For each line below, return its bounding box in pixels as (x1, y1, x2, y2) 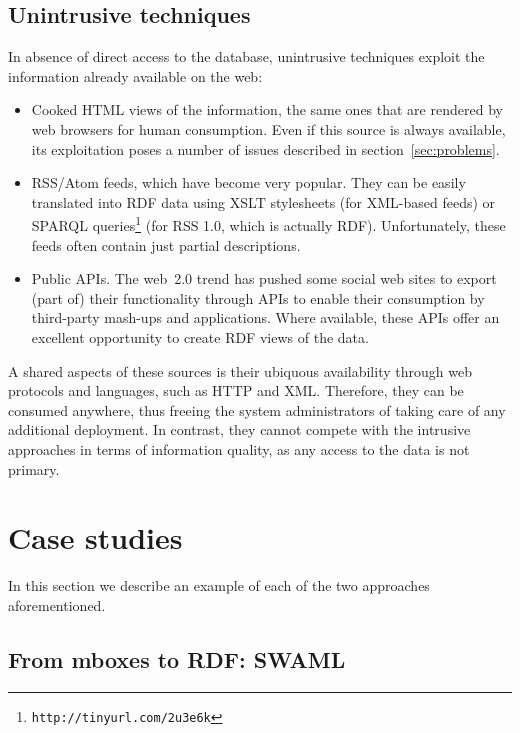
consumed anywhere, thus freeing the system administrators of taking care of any (8, 399, 506, 420)
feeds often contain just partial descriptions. (31, 234, 301, 255)
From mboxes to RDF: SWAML (8, 643, 346, 674)
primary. (8, 458, 60, 479)
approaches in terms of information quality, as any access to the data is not (8, 438, 470, 459)
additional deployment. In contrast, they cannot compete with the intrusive (8, 419, 471, 440)
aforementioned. (8, 594, 106, 615)
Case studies (8, 517, 183, 558)
